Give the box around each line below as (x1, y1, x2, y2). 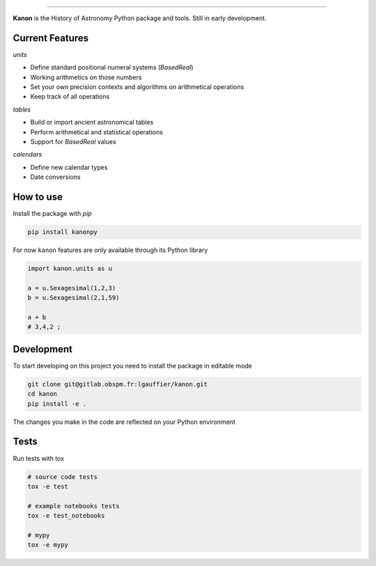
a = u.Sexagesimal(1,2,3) (27, 284, 116, 292)
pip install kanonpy (27, 228, 97, 236)
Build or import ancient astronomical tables (30, 118, 154, 127)
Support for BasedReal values (30, 138, 116, 146)
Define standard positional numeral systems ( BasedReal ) (30, 63, 194, 72)
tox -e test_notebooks (27, 512, 105, 520)
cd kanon (27, 390, 58, 398)
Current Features (13, 32, 89, 44)
